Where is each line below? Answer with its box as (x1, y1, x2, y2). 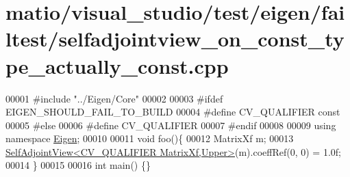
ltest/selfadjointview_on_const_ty (5, 25, 345, 53)
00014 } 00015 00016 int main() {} (5, 158, 151, 172)
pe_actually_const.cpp (5, 51, 229, 79)
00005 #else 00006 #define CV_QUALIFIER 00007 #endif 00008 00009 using (5, 118, 336, 132)
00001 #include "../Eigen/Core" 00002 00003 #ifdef (5, 91, 223, 105)
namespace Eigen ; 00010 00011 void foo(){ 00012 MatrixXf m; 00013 (5, 131, 294, 146)
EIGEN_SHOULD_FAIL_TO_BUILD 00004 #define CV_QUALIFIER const (5, 105, 340, 119)
